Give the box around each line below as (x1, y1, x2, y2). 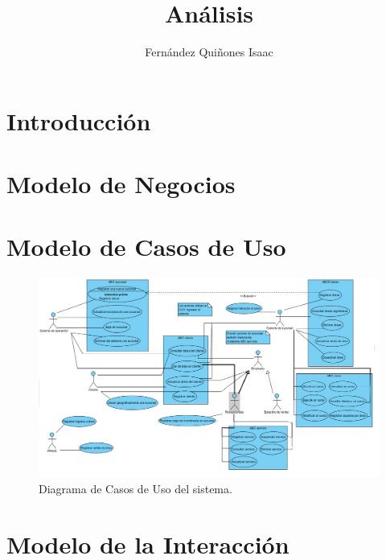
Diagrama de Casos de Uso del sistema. (39, 480, 232, 497)
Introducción (6, 104, 151, 137)
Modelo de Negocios (6, 167, 236, 200)
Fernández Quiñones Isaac (145, 43, 273, 60)
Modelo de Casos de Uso (6, 230, 286, 263)
